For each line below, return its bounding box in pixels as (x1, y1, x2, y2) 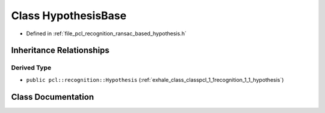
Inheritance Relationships (11, 45, 110, 56)
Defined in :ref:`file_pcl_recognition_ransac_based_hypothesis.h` (26, 30, 187, 37)
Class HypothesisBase (11, 9, 126, 22)
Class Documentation (11, 91, 94, 102)
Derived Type (11, 63, 51, 72)
